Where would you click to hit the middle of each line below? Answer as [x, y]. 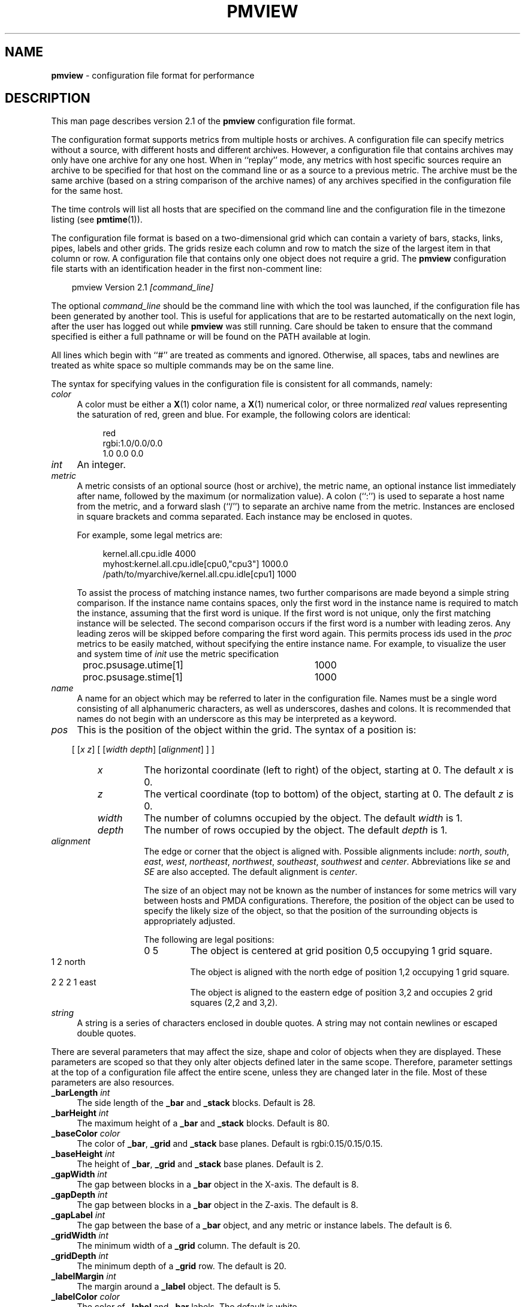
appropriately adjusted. [190, 921]
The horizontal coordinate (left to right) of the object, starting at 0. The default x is [329, 770]
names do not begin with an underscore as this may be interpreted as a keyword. [237, 719]
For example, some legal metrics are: [150, 535]
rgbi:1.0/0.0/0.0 [133, 443]
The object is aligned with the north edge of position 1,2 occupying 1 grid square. [350, 972]
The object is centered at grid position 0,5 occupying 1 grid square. [341, 951]
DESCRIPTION [48, 98]
